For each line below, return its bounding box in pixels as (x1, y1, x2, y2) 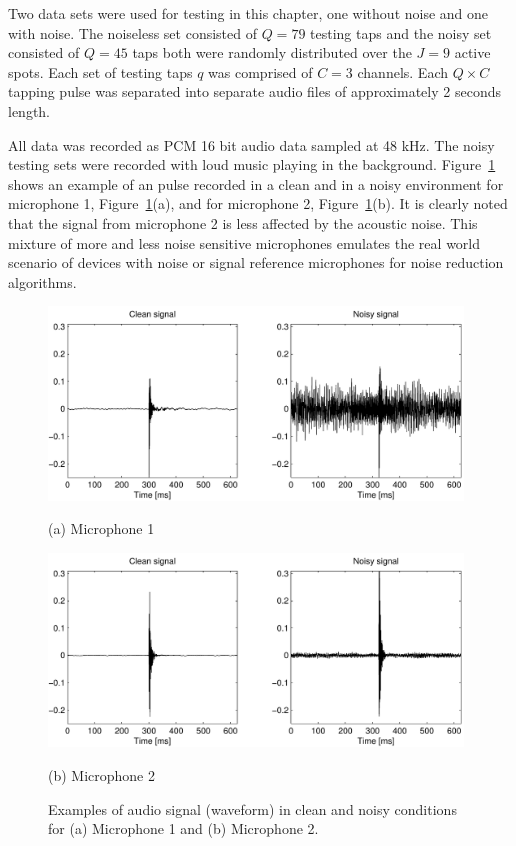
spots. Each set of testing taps (8, 61, 193, 82)
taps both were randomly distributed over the (132, 42, 412, 63)
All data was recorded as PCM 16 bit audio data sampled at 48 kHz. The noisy (8, 134, 495, 155)
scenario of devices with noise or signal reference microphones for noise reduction (8, 252, 504, 273)
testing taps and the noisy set (310, 22, 492, 43)
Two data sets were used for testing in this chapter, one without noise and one (8, 3, 489, 23)
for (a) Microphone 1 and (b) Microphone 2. (48, 818, 319, 839)
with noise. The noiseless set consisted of (8, 22, 257, 43)
